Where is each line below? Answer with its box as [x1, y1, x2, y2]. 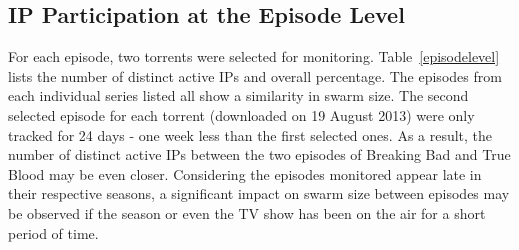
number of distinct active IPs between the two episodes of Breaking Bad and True [8, 144, 511, 165]
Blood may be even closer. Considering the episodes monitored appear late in [8, 163, 482, 184]
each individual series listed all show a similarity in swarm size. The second [8, 85, 469, 106]
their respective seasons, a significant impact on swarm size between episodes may [8, 183, 510, 204]
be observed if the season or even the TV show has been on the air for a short [8, 202, 486, 223]
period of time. [8, 222, 99, 243]
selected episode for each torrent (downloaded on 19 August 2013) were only [8, 104, 475, 125]
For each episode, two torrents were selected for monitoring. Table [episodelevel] [8, 46, 500, 67]
